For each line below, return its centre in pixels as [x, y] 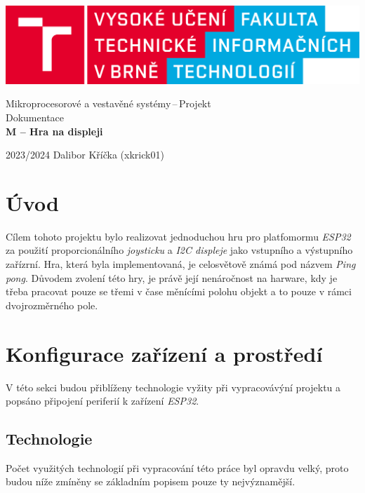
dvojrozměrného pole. [52, 305]
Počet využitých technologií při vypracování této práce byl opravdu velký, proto [177, 467]
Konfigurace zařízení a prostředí [164, 353]
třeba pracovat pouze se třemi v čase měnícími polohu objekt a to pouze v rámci [179, 291]
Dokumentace [35, 117]
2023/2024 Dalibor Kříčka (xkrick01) [85, 155]
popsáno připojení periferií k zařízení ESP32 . [102, 401]
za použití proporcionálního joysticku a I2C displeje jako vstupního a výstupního [179, 250]
